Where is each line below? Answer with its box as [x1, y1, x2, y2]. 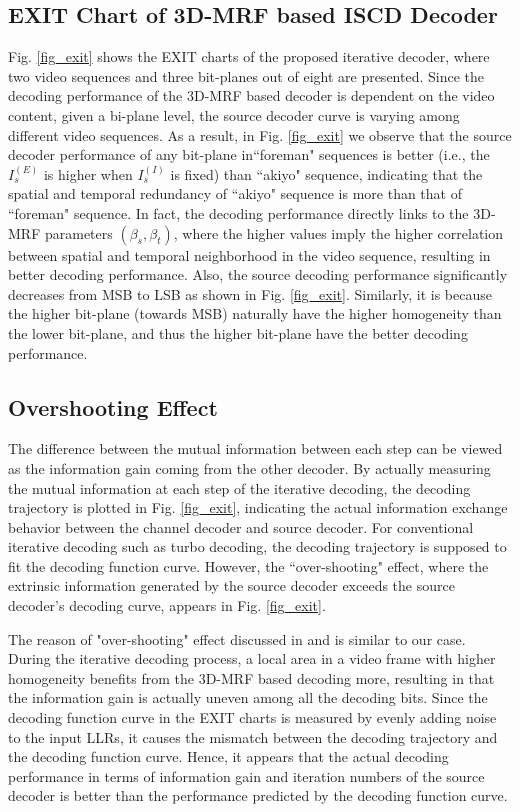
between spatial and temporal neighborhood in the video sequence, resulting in [8, 244, 491, 265]
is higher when [43, 163, 133, 184]
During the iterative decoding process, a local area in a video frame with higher [8, 648, 496, 669]
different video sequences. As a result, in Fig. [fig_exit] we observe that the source [8, 124, 512, 145]
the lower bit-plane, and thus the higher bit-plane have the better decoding [8, 322, 468, 343]
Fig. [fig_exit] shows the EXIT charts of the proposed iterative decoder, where [8, 46, 490, 67]
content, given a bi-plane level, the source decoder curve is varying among [8, 104, 460, 125]
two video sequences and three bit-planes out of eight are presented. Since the [8, 65, 484, 86]
